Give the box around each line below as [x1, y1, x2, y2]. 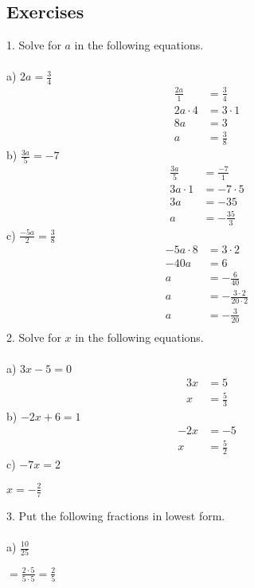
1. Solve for [6, 37, 61, 53]
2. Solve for [6, 328, 61, 345]
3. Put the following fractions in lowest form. [6, 507, 225, 523]
